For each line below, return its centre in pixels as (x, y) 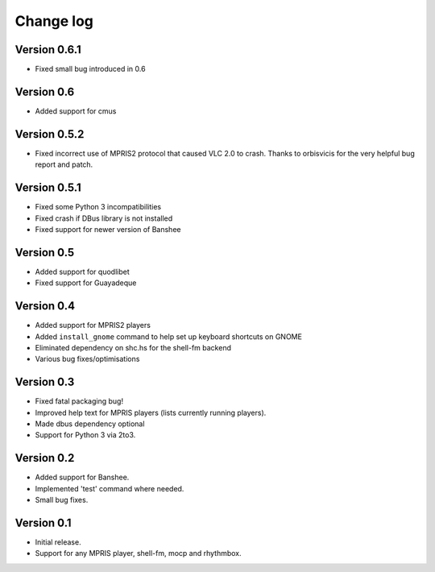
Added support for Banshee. (82, 477)
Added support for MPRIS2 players (93, 325)
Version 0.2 (45, 458)
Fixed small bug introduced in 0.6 (90, 69)
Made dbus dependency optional (90, 424)
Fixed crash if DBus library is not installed (104, 218)
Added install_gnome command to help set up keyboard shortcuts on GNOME (168, 336)
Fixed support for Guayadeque (86, 283)
